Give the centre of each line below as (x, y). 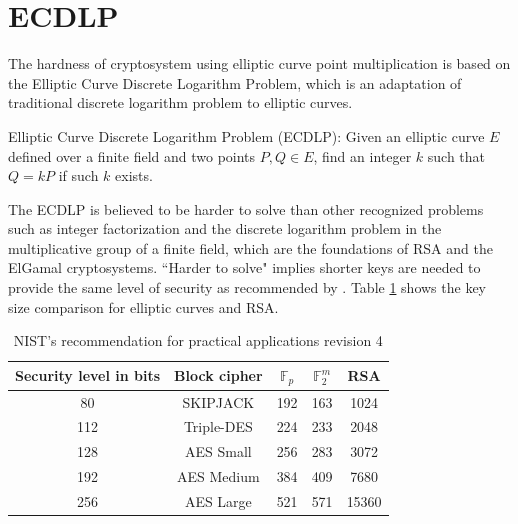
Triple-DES (218, 426)
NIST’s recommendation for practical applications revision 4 (198, 340)
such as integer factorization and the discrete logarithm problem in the (225, 228)
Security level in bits (88, 375)
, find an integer (362, 155)
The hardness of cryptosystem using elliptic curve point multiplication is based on (259, 63)
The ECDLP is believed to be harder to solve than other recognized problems (246, 208)
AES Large (218, 500)
